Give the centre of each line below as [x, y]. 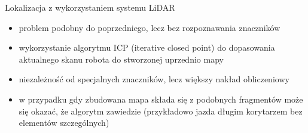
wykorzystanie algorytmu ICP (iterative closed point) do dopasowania [147, 47]
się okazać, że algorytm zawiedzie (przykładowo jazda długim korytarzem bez [161, 111]
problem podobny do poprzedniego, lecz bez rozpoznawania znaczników [150, 27]
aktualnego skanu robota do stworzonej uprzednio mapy [121, 59]
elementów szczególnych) [64, 123]
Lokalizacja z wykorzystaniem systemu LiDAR [90, 7]
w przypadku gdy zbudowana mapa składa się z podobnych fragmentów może [161, 99]
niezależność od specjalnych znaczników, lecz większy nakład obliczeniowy [154, 79]
